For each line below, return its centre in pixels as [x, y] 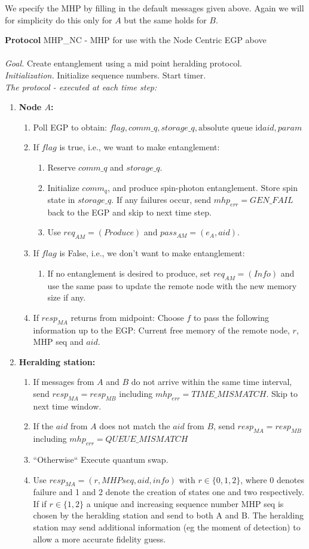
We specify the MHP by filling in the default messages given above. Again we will [154, 8]
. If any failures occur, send [161, 199]
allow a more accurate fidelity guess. [100, 539]
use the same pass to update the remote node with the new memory [172, 285]
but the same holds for [165, 19]
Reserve [62, 167]
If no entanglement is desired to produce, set [129, 273]
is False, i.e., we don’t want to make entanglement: [152, 253]
